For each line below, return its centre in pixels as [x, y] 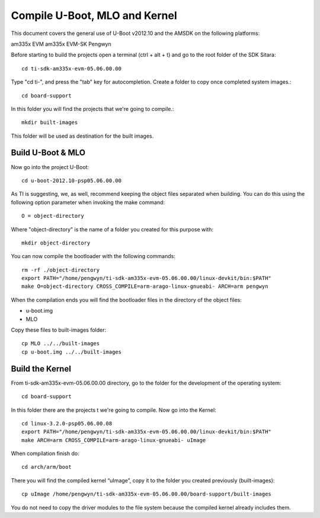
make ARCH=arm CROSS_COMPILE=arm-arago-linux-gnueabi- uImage [114, 440]
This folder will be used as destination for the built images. [82, 136]
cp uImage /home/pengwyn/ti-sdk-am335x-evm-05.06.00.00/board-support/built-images [147, 494]
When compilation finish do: [45, 453]
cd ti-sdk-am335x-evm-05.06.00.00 [71, 69]
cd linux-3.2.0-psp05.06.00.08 [67, 423]
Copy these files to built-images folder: [59, 330]
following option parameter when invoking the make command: [88, 202]
